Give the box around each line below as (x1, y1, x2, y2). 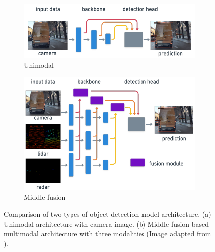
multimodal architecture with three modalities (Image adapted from (4, 228, 211, 239)
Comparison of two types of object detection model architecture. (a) (4, 208, 211, 219)
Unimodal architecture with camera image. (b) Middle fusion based (4, 218, 209, 229)
